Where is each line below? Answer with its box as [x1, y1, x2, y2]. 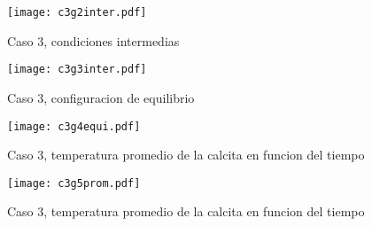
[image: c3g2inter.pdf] [7, 6, 147, 19]
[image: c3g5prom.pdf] [7, 176, 141, 190]
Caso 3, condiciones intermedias [7, 31, 180, 50]
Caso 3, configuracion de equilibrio [7, 88, 195, 106]
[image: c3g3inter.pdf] [7, 63, 147, 76]
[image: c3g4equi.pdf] [7, 120, 141, 133]
